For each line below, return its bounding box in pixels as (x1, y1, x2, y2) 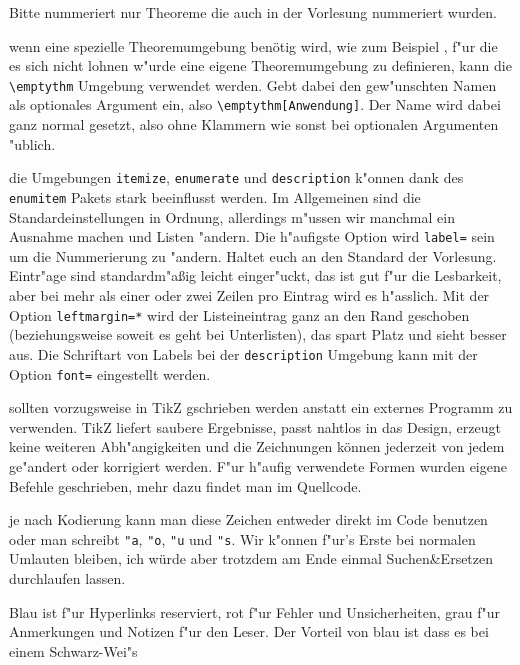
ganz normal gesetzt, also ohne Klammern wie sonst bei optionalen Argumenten (9, 114, 499, 135)
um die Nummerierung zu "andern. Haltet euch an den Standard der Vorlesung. (9, 245, 497, 266)
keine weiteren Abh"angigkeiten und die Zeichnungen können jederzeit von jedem (9, 436, 505, 457)
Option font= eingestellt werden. (9, 363, 211, 384)
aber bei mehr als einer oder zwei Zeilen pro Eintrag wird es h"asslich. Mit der (9, 285, 490, 306)
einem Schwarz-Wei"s (9, 640, 138, 661)
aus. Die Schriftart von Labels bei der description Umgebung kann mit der (9, 343, 478, 364)
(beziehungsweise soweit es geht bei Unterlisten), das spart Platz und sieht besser (9, 324, 507, 345)
